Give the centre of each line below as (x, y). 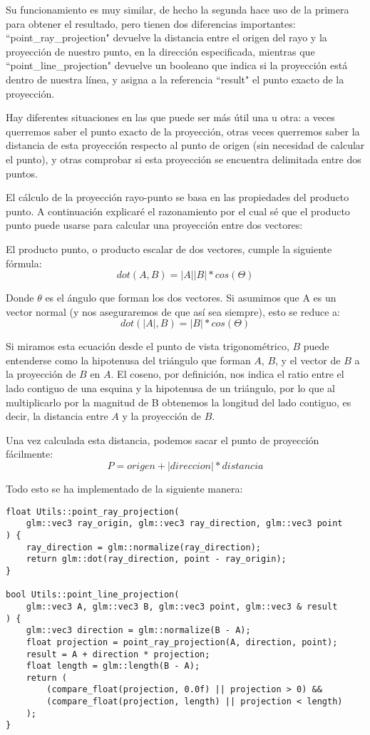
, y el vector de (308, 360)
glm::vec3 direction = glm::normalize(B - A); (138, 631)
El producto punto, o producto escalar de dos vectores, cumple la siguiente (169, 248)
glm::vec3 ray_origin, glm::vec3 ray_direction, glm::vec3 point (184, 524)
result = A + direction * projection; (118, 654)
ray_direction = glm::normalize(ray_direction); (143, 547)
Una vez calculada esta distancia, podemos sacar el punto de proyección (163, 440)
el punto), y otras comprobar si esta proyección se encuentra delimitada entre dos (184, 159)
